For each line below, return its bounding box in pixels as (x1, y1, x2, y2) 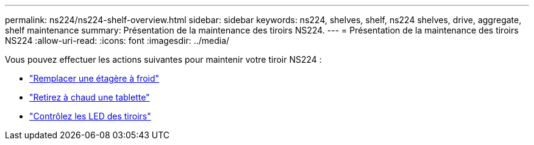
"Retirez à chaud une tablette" (29, 92, 150, 102)
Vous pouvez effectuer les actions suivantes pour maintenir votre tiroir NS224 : (5, 54, 322, 65)
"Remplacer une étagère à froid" (29, 73, 160, 83)
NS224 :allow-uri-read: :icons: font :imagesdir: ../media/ (5, 35, 230, 46)
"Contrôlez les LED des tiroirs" (29, 111, 151, 121)
